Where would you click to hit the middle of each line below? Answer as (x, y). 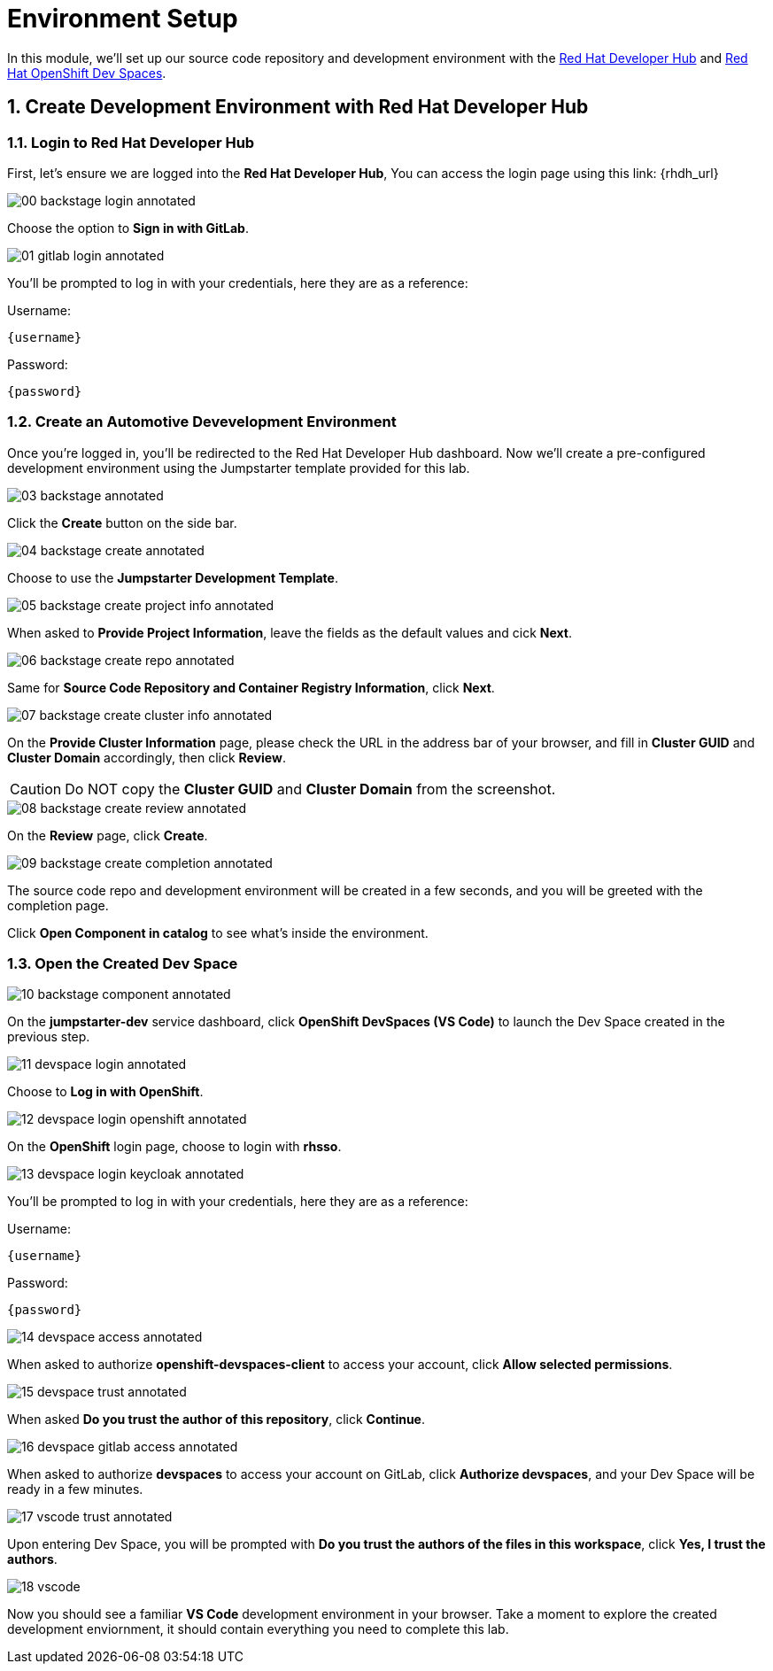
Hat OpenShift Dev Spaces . (87, 73)
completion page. (58, 905)
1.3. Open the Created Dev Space (123, 964)
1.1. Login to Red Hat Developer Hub (131, 142)
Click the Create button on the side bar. (122, 522)
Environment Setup (123, 19)
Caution (36, 789)
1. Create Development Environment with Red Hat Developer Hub (298, 107)
